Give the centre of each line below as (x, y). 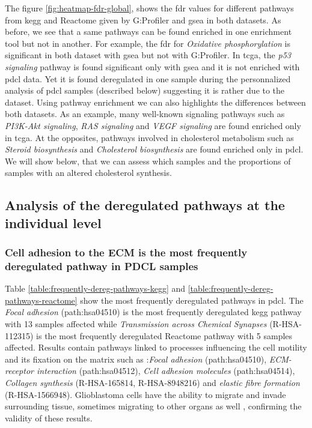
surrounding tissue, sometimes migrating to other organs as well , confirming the (153, 406)
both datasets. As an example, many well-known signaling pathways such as (145, 114)
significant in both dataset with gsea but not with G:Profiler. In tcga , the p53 (148, 55)
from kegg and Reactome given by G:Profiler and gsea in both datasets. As (143, 20)
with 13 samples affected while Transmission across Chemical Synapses (136, 324)
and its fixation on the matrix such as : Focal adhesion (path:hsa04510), (136, 359)
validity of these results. (49, 417)
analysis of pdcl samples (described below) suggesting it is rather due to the (145, 90)
